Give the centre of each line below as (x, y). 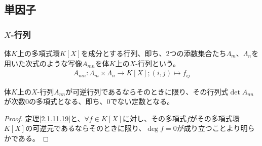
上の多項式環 (38, 53)
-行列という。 (158, 63)
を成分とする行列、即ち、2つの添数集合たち (154, 53)
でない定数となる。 (142, 101)
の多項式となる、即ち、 (68, 101)
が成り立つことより (209, 128)
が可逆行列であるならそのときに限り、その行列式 (147, 91)
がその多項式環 (215, 118)
